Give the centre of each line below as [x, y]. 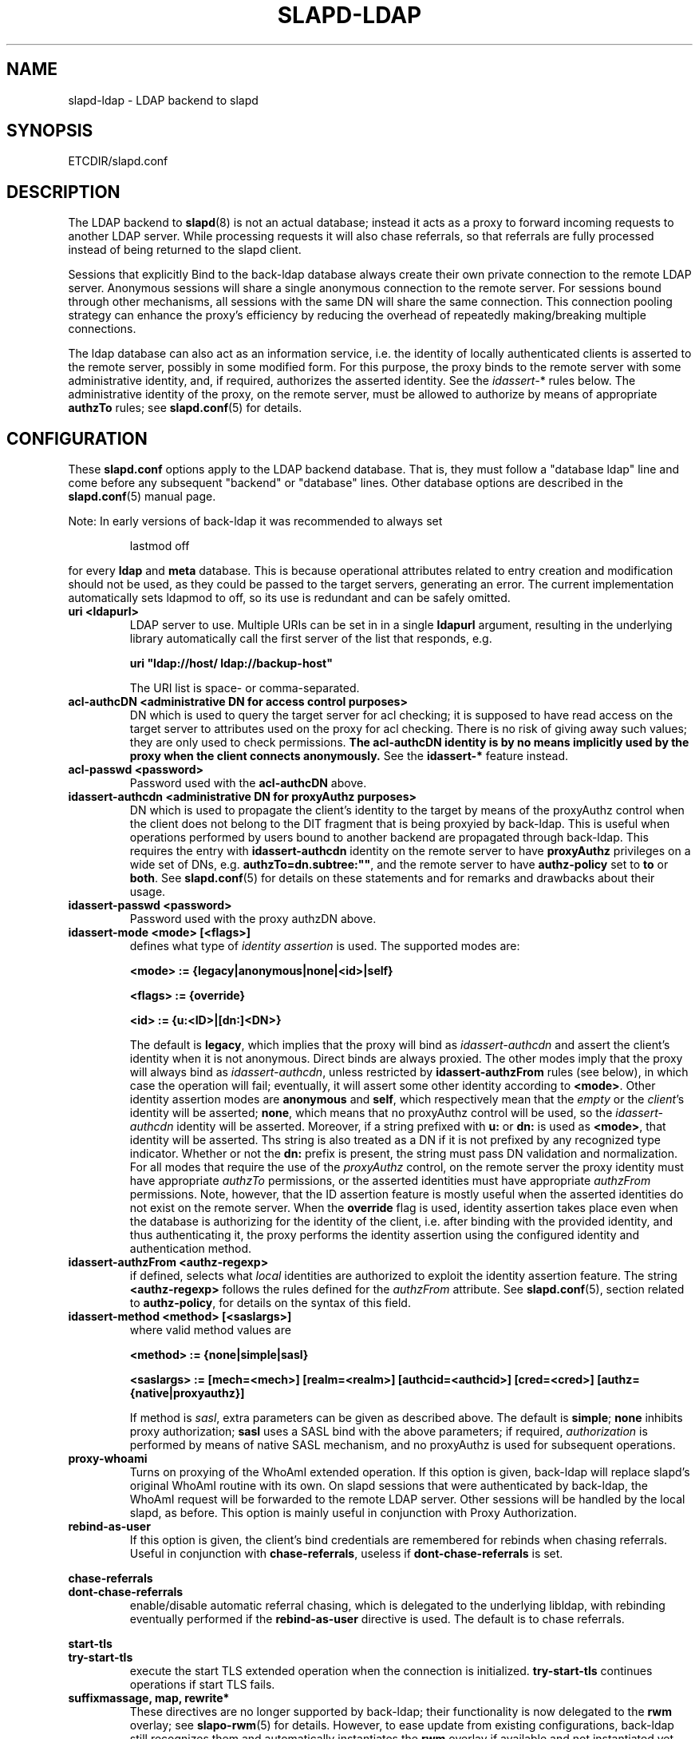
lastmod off [160, 546]
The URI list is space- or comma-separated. [245, 688]
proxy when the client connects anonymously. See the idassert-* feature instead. [349, 756]
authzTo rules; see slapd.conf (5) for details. [185, 408]
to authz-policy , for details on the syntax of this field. [270, 1303]
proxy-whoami [108, 1459]
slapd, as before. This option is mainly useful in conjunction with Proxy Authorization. [353, 1513]
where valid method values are [210, 1330]
